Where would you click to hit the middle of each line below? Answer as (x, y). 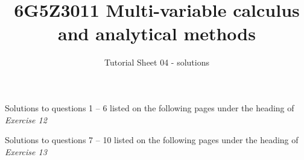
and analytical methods (157, 33)
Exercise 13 (26, 151)
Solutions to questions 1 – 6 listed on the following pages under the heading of (150, 107)
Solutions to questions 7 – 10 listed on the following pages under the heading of (152, 140)
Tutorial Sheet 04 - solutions (157, 62)
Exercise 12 (26, 119)
